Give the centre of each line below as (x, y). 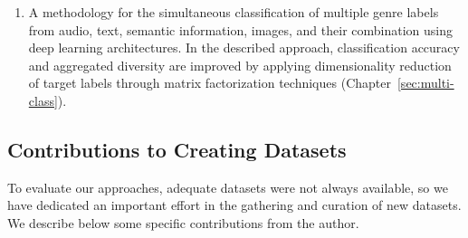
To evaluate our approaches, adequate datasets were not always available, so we (228, 187)
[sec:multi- (425, 83)
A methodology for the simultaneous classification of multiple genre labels (234, 12)
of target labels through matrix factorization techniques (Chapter (210, 83)
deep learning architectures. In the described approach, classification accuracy (244, 48)
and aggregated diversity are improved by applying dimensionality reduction (240, 65)
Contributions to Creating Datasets (177, 149)
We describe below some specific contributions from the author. (183, 222)
